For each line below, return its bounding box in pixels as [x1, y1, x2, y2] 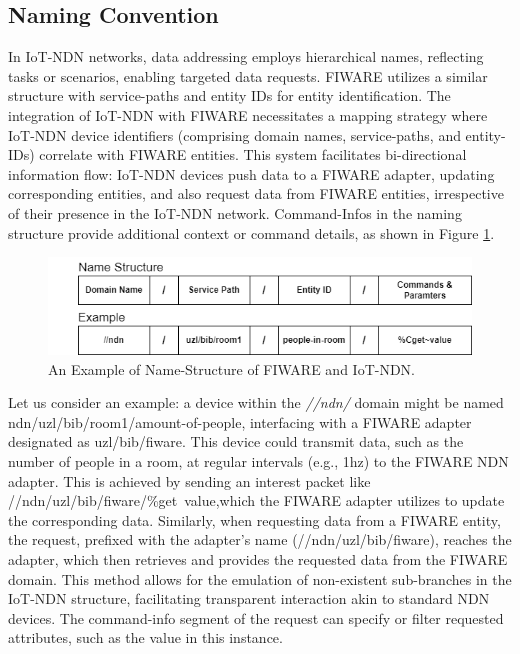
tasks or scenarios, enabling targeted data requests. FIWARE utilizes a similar [8, 65, 488, 86]
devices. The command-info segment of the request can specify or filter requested [8, 607, 504, 628]
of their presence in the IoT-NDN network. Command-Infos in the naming [8, 202, 462, 223]
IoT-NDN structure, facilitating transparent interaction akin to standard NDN [8, 588, 490, 609]
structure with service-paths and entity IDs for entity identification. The [8, 85, 451, 106]
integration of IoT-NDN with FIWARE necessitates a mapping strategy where [8, 104, 488, 125]
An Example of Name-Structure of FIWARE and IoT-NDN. [48, 358, 416, 379]
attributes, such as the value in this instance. [8, 627, 283, 648]
